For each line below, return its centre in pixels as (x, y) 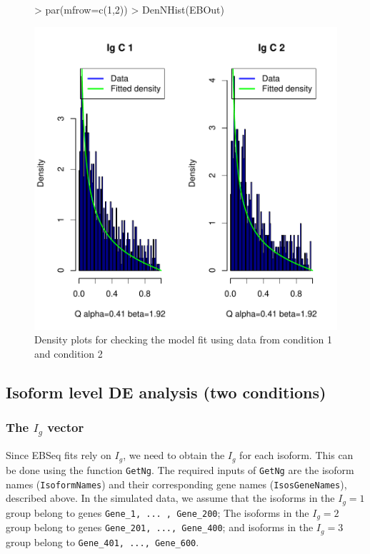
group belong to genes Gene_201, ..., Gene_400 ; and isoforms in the (160, 527)
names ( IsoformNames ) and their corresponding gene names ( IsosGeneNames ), (176, 484)
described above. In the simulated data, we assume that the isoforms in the (170, 498)
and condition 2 (69, 353)
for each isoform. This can (296, 455)
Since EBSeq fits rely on (59, 455)
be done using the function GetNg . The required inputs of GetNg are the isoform (180, 469)
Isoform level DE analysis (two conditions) (166, 392)
